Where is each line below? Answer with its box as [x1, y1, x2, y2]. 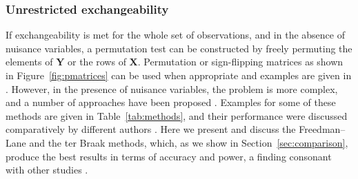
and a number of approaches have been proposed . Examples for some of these [6, 95, 336, 109]
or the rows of [68, 54, 126, 69]
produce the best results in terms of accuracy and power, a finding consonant [6, 149, 332, 163]
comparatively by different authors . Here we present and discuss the [6, 122, 296, 136]
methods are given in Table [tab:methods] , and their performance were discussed [6, 108, 348, 123]
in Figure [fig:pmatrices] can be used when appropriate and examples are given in [6, 68, 352, 82]
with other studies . [6, 162, 88, 177]
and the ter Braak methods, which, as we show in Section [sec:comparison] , [29, 135, 348, 149]
